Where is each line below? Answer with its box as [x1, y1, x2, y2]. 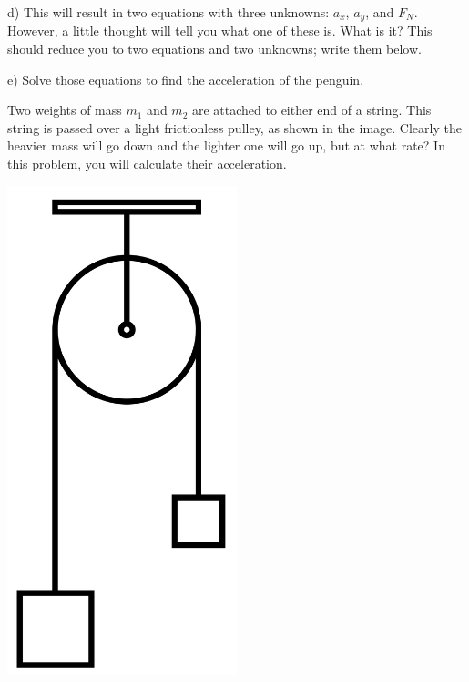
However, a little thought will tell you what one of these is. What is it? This [7, 21, 433, 40]
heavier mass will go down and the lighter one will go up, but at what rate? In [7, 136, 445, 155]
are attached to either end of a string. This [192, 100, 432, 119]
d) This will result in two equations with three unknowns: [7, 3, 330, 21]
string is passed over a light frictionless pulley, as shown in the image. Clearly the [7, 118, 462, 137]
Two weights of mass [7, 100, 122, 119]
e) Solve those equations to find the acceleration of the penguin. [7, 69, 364, 88]
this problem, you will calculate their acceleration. [7, 154, 287, 173]
